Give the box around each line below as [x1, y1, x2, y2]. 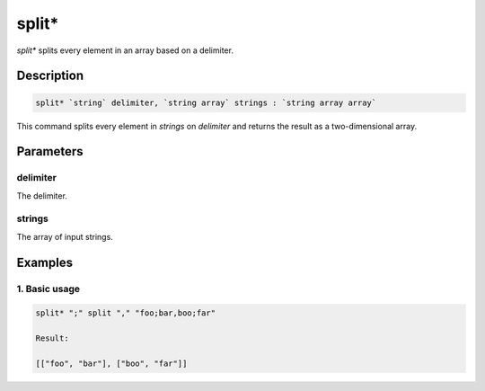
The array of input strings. [16, 231, 114, 242]
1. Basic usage [16, 282, 81, 295]
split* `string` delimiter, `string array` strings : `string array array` [35, 97, 377, 108]
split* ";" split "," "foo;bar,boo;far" [35, 308, 216, 318]
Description [16, 68, 84, 84]
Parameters [16, 144, 84, 159]
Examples [16, 254, 74, 270]
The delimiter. [16, 190, 67, 201]
